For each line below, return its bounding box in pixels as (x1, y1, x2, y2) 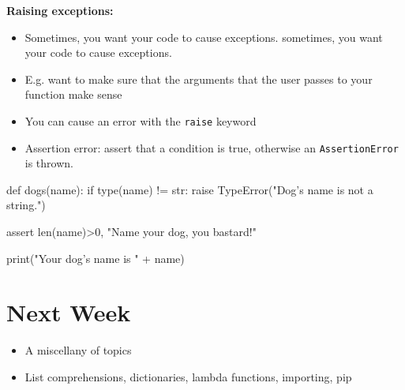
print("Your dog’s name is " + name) (6, 249, 185, 266)
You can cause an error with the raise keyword (24, 112, 257, 129)
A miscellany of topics (24, 342, 132, 358)
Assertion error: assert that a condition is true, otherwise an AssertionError (24, 139, 399, 156)
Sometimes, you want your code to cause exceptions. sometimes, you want (24, 28, 383, 45)
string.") (6, 197, 46, 213)
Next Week (6, 296, 131, 328)
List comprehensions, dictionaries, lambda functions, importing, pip (24, 368, 352, 384)
